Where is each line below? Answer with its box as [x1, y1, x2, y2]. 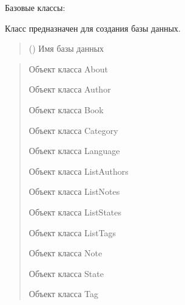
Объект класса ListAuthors [29, 164, 129, 177]
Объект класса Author [29, 83, 111, 96]
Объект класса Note [29, 247, 103, 259]
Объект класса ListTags [29, 226, 116, 239]
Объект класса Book [29, 103, 104, 116]
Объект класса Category [29, 124, 118, 136]
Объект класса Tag [29, 287, 98, 300]
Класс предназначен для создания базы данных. [5, 21, 181, 34]
